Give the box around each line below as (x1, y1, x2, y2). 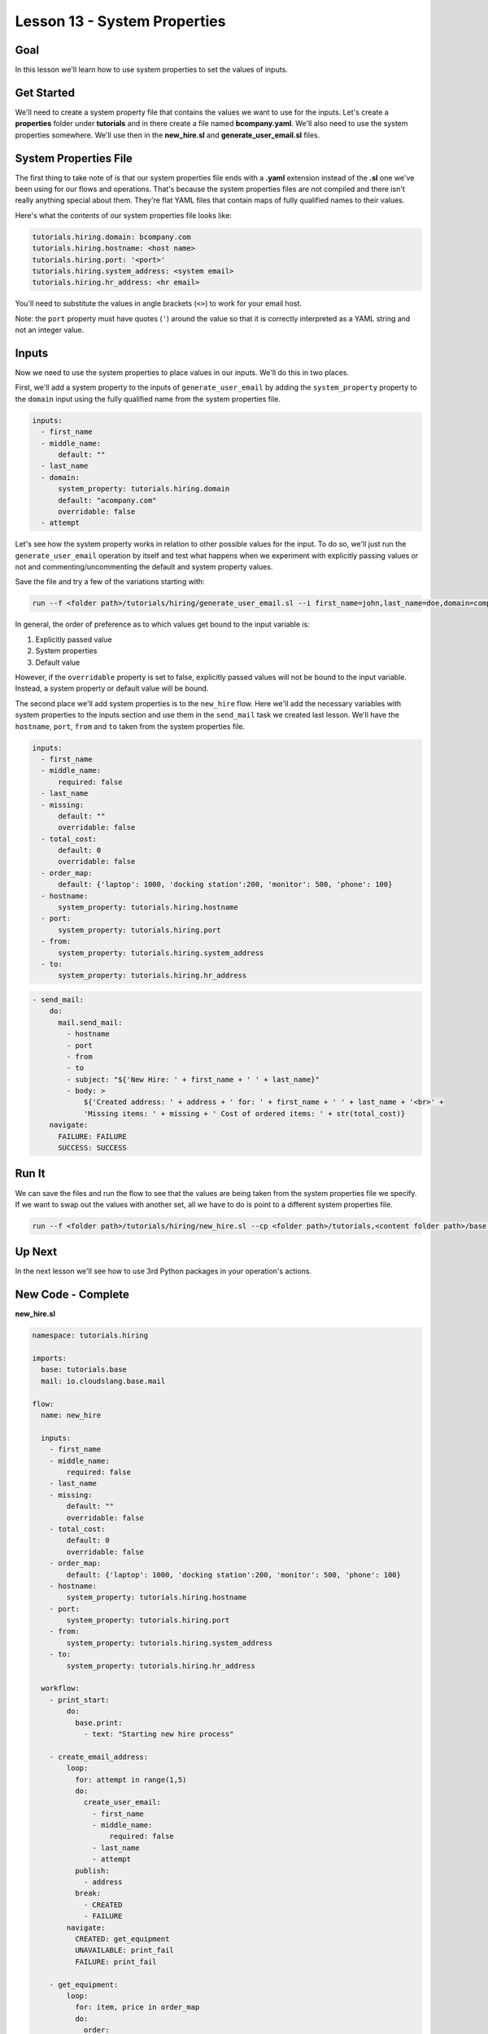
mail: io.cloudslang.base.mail (41, 1376, 166, 1386)
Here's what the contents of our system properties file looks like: (15, 210, 232, 220)
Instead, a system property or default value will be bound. (15, 683, 209, 693)
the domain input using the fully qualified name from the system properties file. (15, 394, 281, 404)
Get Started (15, 85, 75, 99)
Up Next (15, 1245, 57, 1259)
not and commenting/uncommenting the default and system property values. (15, 562, 273, 572)
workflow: (41, 1684, 81, 1693)
